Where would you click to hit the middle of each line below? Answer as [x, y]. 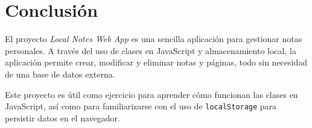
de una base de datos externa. [60, 74]
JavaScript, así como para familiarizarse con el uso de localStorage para [141, 106]
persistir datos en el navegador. [62, 117]
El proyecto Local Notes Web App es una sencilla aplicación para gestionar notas [154, 39]
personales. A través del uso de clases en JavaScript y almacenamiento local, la [151, 50]
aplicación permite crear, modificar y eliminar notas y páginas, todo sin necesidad [156, 62]
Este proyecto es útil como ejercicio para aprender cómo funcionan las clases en [151, 94]
